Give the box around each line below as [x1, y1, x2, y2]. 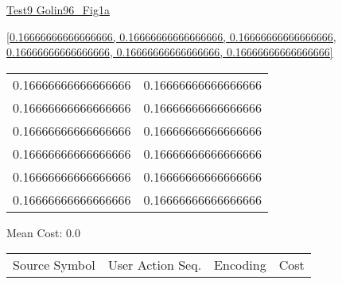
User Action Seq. [107, 255, 202, 274]
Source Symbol [13, 255, 95, 274]
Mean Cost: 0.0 [6, 224, 81, 240]
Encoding [214, 255, 266, 274]
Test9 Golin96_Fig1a [6, 2, 110, 17]
